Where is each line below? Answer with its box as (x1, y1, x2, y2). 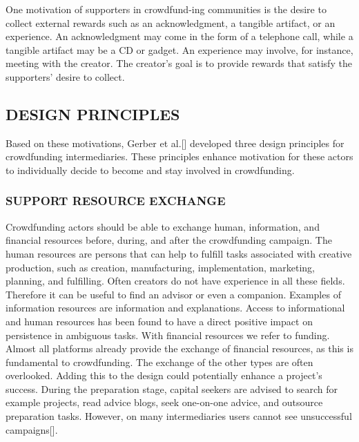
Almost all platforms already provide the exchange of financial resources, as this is (6, 341, 353, 356)
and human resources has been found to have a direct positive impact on (6, 314, 313, 328)
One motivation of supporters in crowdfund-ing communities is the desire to (6, 2, 327, 16)
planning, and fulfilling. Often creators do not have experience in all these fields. (6, 273, 345, 288)
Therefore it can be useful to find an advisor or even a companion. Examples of (6, 287, 341, 301)
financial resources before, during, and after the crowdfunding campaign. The (6, 233, 332, 247)
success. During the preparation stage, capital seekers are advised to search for (6, 381, 338, 396)
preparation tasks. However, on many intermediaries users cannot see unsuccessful (6, 409, 352, 423)
